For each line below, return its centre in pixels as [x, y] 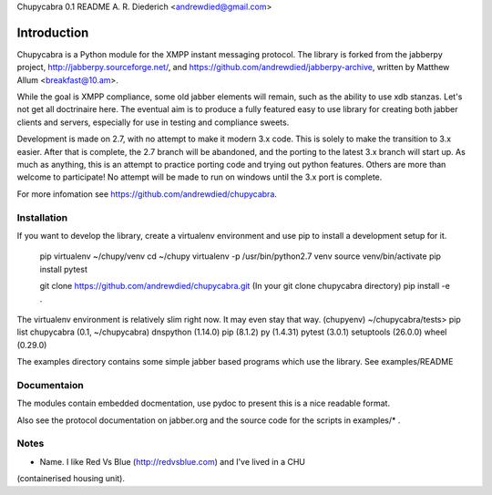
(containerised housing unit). [71, 479]
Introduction [53, 32]
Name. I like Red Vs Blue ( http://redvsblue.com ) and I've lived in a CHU [172, 461]
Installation [42, 217]
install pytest [64, 269]
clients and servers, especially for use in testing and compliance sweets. [153, 122]
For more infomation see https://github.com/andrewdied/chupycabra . [147, 194]
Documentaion [50, 385]
